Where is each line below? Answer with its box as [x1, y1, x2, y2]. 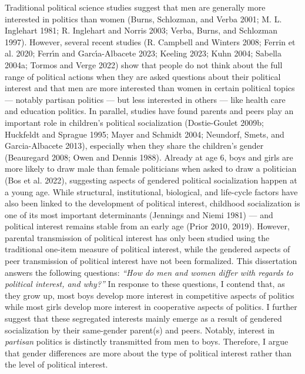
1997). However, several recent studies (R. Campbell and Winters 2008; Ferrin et [5, 35, 296, 48]
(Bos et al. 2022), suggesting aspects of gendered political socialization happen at [5, 173, 297, 186]
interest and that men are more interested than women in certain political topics [5, 82, 295, 94]
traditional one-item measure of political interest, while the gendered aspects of [5, 243, 290, 255]
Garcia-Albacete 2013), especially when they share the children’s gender [5, 139, 264, 152]
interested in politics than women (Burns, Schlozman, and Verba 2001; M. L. [5, 12, 282, 25]
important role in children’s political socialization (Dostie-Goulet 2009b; [5, 116, 264, 128]
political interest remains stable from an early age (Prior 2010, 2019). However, [5, 220, 290, 232]
